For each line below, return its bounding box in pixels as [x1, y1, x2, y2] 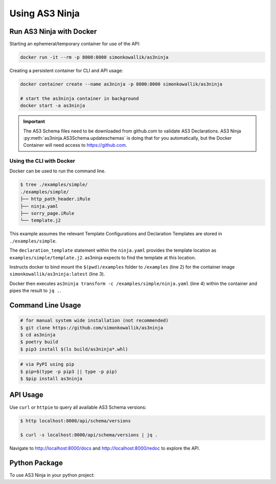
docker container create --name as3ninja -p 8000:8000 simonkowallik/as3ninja [20, 81, 222, 87]
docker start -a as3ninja [20, 103, 85, 108]
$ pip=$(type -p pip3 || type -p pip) [20, 368, 118, 375]
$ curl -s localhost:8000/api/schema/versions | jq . [20, 432, 158, 438]
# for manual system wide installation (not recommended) [20, 318, 169, 323]
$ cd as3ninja [20, 332, 56, 338]
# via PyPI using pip [20, 361, 75, 367]
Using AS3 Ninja [9, 8, 80, 19]
